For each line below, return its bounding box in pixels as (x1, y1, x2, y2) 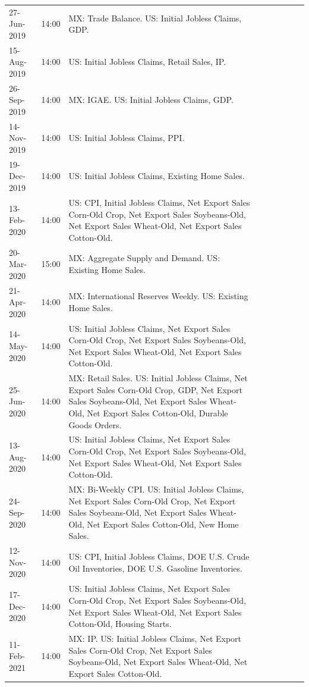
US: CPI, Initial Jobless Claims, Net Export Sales (68, 196, 250, 208)
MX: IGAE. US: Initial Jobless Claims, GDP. (68, 93, 234, 106)
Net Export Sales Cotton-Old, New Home (87, 517, 239, 530)
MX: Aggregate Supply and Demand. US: (68, 252, 220, 264)
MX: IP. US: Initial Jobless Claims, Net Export (68, 632, 242, 644)
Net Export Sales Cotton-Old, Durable (87, 407, 228, 419)
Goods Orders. (68, 418, 122, 431)
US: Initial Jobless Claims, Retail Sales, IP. (68, 55, 226, 68)
